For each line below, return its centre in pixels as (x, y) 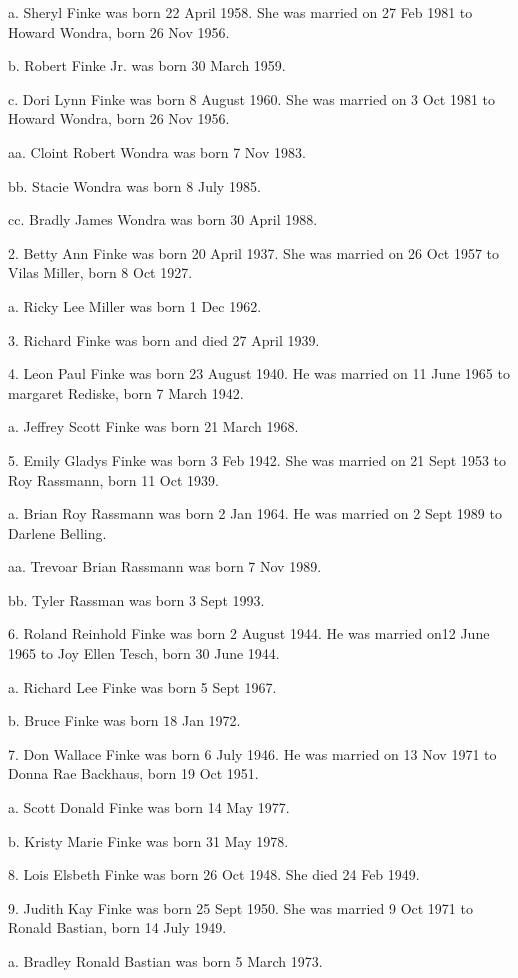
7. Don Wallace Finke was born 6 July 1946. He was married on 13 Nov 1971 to (252, 753)
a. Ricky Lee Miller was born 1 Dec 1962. (135, 305)
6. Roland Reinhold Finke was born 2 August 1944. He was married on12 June (249, 633)
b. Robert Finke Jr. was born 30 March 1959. (147, 65)
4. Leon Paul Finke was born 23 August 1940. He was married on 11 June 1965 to (259, 373)
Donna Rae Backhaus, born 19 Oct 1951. (133, 773)
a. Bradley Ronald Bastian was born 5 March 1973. (165, 961)
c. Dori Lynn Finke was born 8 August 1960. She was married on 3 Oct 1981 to (252, 98)
